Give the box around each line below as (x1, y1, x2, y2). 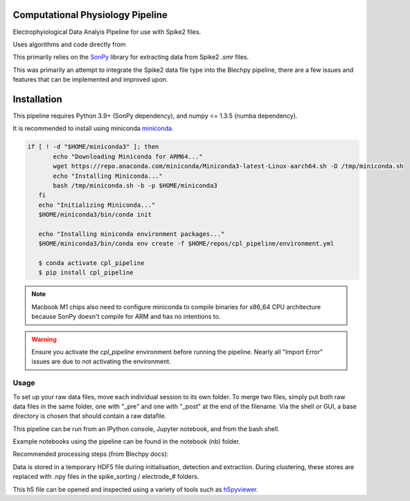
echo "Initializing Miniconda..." (38, 201, 156, 209)
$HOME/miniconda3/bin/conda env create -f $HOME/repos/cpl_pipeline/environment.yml (38, 239, 335, 248)
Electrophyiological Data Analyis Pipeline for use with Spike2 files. (12, 28, 202, 36)
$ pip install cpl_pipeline (38, 268, 134, 277)
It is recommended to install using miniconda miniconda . (12, 125, 174, 133)
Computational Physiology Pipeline (12, 9, 168, 21)
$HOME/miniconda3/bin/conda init (38, 211, 152, 219)
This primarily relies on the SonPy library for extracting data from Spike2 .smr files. (12, 53, 249, 62)
